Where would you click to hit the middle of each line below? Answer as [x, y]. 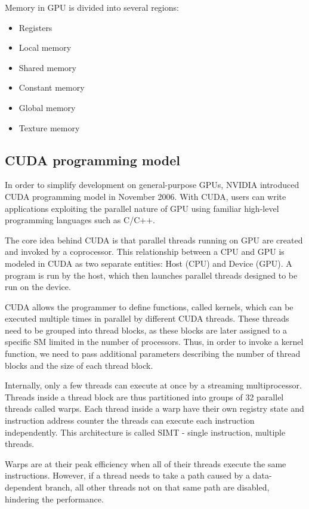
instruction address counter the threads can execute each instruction [130, 420]
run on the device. [38, 287]
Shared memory [47, 67]
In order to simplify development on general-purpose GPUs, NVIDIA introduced [152, 185]
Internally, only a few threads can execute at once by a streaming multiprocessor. [153, 385]
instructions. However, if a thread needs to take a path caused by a [128, 475]
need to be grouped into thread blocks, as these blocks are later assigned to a [146, 330]
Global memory [47, 107]
